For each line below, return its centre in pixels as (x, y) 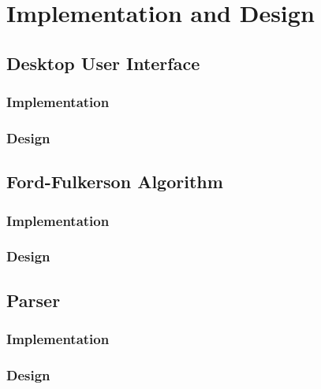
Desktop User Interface (103, 63)
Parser (34, 300)
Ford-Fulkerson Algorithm (115, 182)
